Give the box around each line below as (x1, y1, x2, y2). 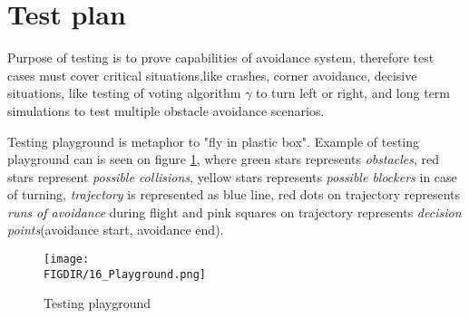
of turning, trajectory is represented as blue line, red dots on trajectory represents (7, 185, 460, 204)
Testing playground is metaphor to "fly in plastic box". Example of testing (7, 131, 420, 150)
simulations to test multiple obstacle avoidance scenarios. (7, 101, 325, 120)
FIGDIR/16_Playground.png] (44, 267, 206, 281)
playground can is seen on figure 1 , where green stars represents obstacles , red (7, 149, 440, 169)
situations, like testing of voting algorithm (7, 83, 241, 102)
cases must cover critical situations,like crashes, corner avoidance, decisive (7, 65, 417, 84)
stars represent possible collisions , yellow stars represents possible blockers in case (7, 167, 457, 186)
